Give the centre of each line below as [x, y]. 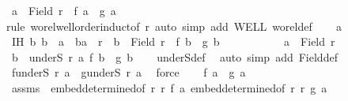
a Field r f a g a [64, 10]
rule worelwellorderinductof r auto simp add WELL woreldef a [174, 26]
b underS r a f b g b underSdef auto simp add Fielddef [174, 56]
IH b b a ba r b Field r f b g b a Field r [173, 41]
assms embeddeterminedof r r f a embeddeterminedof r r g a [169, 87]
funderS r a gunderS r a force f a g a [129, 72]
